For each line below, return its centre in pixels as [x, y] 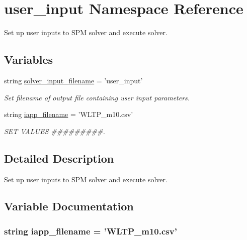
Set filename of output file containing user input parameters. [97, 97]
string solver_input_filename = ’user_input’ [73, 80]
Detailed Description [59, 158]
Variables [29, 59]
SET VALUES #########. [55, 131]
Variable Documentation [69, 206]
